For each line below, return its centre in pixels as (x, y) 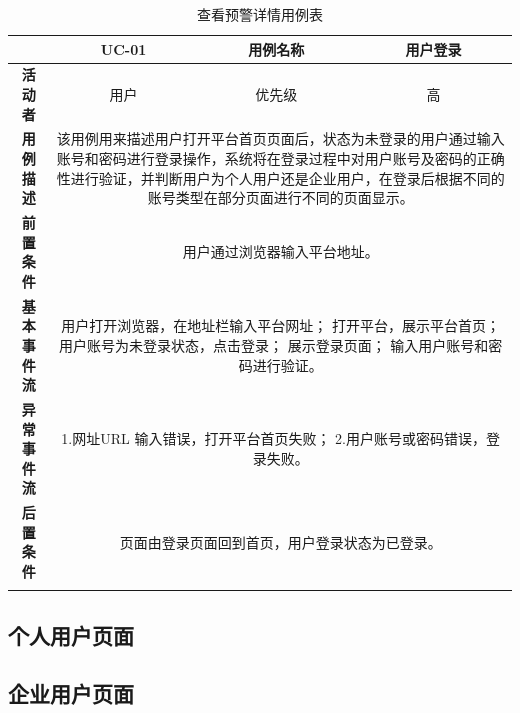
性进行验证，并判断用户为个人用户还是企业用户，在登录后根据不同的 (280, 177)
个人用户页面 (71, 634)
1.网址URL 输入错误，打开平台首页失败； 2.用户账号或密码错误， (273, 438)
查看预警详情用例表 (260, 14)
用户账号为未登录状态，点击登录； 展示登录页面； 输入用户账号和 (274, 344)
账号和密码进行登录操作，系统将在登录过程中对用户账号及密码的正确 (280, 158)
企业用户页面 (71, 693)
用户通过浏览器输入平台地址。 (280, 251)
